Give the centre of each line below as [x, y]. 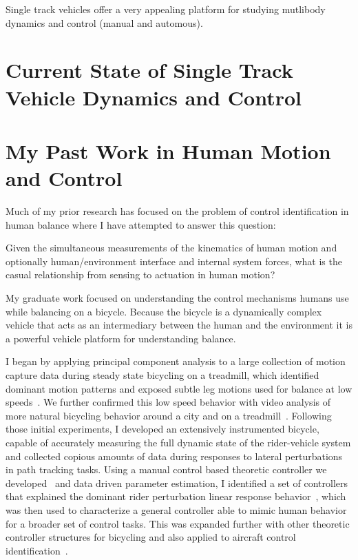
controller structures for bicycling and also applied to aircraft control [151, 537]
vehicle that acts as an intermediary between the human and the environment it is [179, 325]
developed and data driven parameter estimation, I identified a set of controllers [177, 483]
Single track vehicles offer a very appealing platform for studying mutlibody [166, 9]
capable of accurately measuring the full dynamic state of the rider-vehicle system [178, 442]
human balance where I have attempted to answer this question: [141, 224]
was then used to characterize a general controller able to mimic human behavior [176, 509]
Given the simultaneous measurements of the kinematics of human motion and [171, 248]
